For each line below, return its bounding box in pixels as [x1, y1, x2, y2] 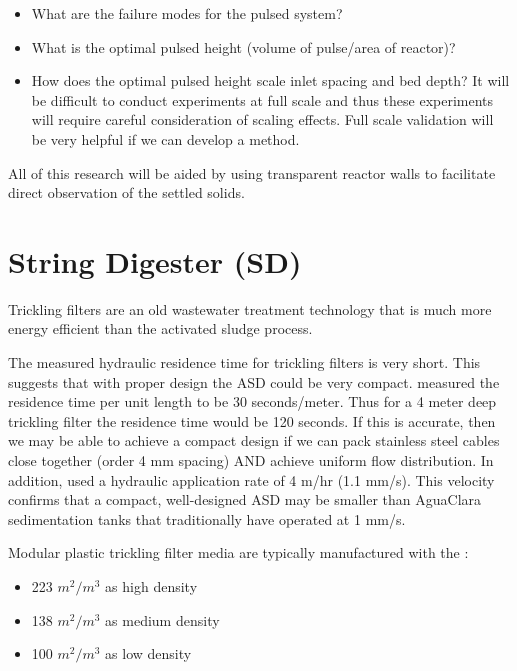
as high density [105, 576, 198, 596]
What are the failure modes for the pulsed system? [31, 3, 343, 23]
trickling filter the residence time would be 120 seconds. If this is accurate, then [8, 410, 496, 431]
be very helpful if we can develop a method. [31, 128, 300, 149]
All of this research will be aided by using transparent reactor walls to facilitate [8, 162, 496, 183]
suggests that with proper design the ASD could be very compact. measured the [8, 371, 500, 392]
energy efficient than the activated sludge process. [8, 318, 313, 339]
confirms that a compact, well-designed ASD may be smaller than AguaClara [8, 489, 482, 510]
